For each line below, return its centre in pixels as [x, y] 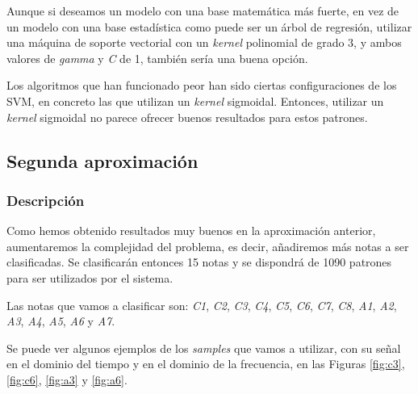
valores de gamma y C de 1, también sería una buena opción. [157, 58]
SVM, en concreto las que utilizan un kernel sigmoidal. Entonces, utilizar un [195, 101]
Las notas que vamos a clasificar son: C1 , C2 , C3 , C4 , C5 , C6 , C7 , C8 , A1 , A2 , [202, 305]
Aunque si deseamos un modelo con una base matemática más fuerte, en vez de [203, 10]
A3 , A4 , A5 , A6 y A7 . [61, 321]
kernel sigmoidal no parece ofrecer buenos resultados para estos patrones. [187, 117]
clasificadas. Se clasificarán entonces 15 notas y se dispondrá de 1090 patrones [199, 262]
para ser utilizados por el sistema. [90, 277]
